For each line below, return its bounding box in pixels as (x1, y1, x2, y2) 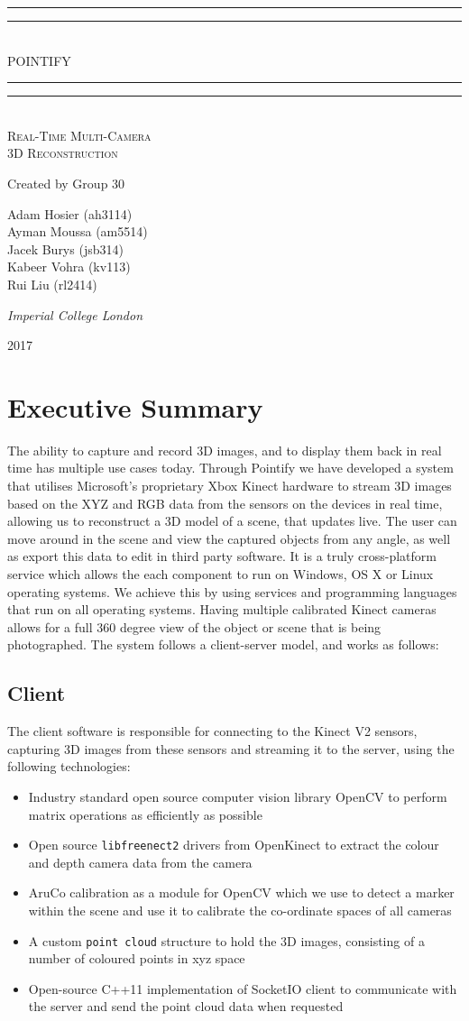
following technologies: (7, 757, 131, 776)
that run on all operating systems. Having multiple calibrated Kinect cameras (7, 600, 437, 619)
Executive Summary (7, 388, 263, 425)
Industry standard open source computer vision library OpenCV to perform (28, 786, 447, 805)
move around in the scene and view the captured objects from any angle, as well (7, 529, 451, 547)
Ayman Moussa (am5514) (7, 222, 148, 241)
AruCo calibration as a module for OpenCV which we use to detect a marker (28, 883, 455, 902)
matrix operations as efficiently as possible (28, 805, 262, 823)
